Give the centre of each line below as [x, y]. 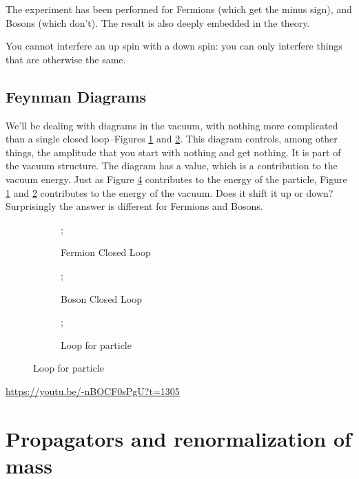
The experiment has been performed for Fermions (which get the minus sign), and [179, 9]
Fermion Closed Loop [106, 252]
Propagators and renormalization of [178, 438]
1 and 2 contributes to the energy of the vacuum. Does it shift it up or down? [170, 192]
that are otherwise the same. [66, 59]
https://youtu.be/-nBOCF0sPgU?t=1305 [93, 391]
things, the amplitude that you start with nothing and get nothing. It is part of [173, 152]
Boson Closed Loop [101, 298]
